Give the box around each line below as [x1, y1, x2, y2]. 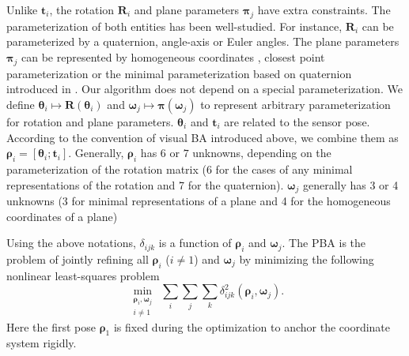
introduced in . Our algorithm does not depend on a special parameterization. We [6, 81, 403, 97]
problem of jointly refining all [6, 250, 149, 267]
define [6, 96, 35, 112]
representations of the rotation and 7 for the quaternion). [6, 176, 284, 193]
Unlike [6, 2, 38, 17]
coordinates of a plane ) [6, 208, 118, 224]
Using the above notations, [6, 234, 136, 251]
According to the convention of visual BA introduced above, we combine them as [6, 129, 399, 145]
